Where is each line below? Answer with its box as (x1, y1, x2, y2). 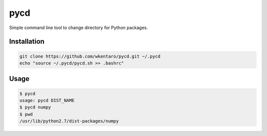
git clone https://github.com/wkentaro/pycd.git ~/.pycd (19, 53, 161, 59)
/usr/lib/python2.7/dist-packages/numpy (19, 118, 119, 124)
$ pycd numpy (19, 104, 51, 110)
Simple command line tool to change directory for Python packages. (9, 25, 148, 31)
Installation (9, 37, 44, 46)
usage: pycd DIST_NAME (19, 98, 75, 103)
